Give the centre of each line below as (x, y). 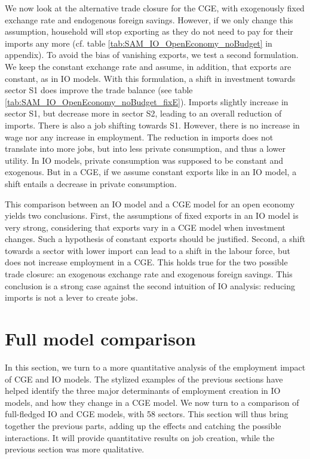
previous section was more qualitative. (75, 449)
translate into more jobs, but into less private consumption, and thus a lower (145, 149)
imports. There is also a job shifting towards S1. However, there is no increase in (152, 125)
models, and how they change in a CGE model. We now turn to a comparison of (152, 402)
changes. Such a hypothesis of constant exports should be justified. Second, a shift (155, 239)
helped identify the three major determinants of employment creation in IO (143, 391)
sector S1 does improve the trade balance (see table (99, 90)
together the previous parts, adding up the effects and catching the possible (143, 425)
